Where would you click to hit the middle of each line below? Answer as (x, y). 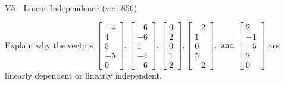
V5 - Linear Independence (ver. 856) (71, 8)
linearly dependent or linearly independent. (83, 75)
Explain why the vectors (49, 45)
